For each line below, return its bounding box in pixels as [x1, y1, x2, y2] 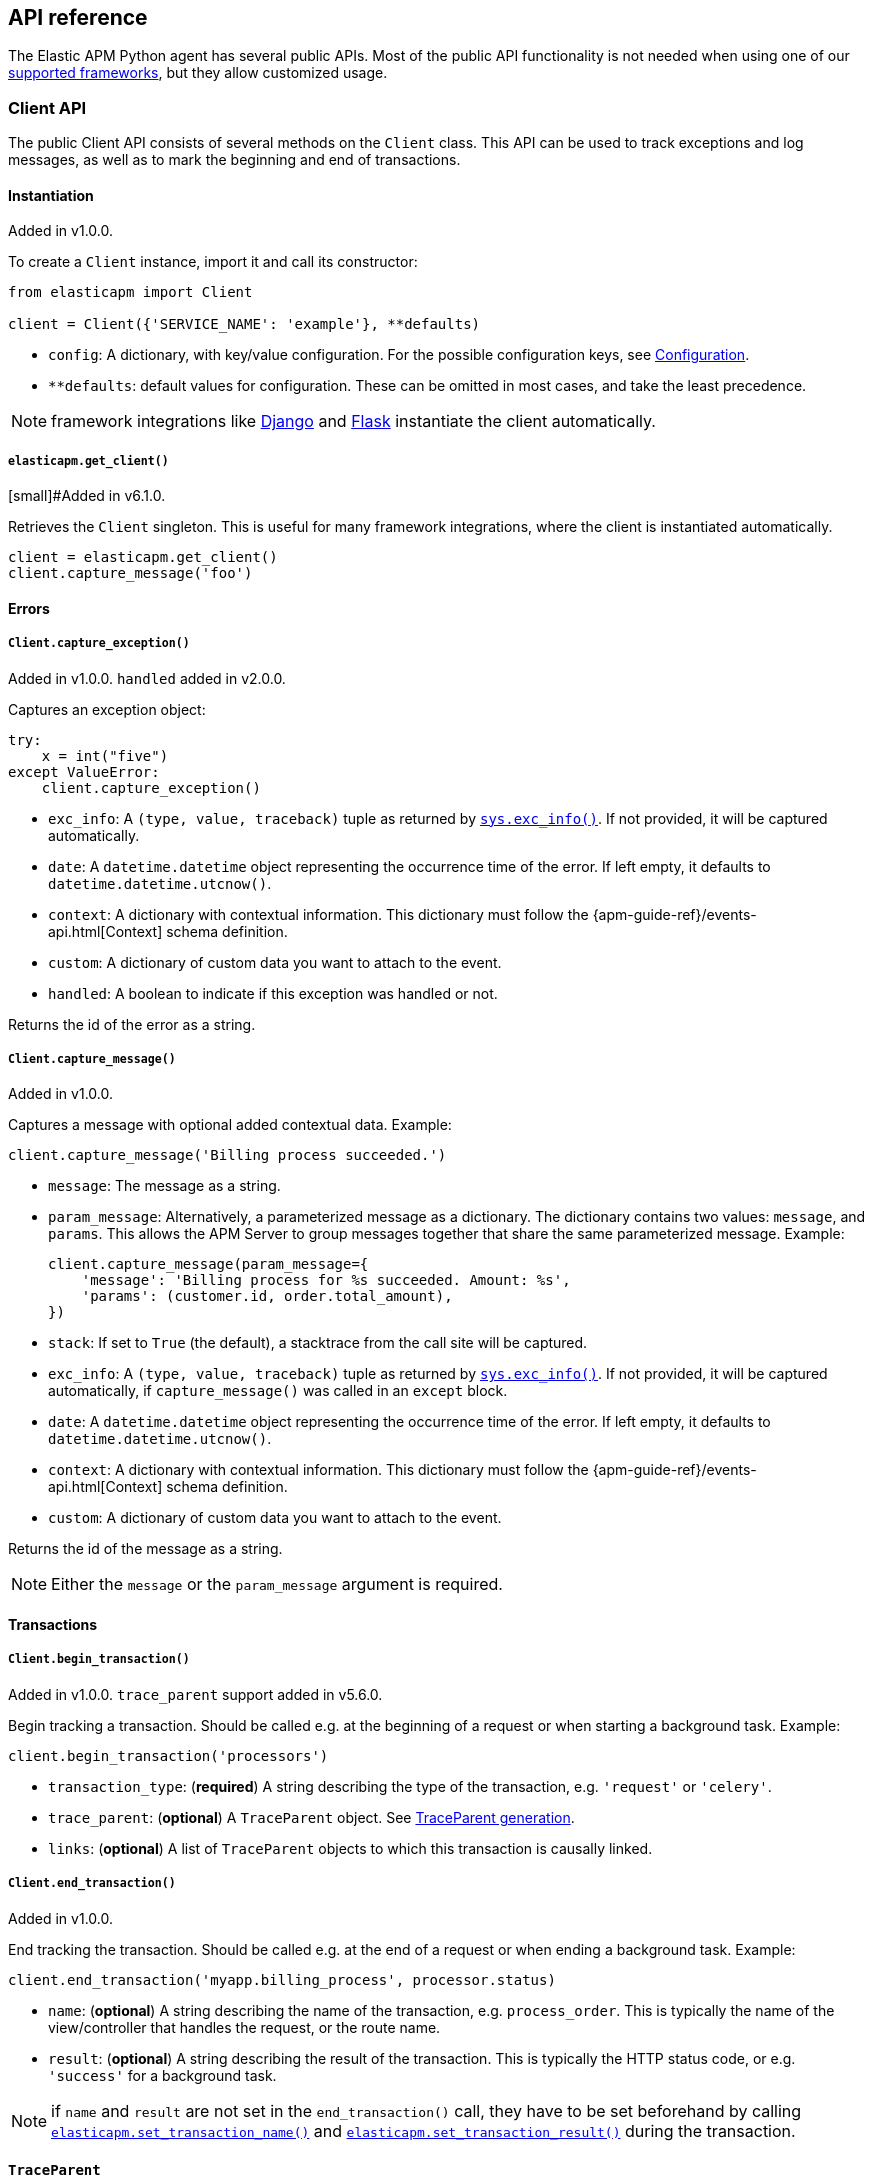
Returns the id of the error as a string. [8, 1015, 256, 1033]
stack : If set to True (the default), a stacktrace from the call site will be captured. [48, 1334, 588, 1352]
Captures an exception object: [8, 700, 206, 718]
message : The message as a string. [48, 1177, 281, 1195]
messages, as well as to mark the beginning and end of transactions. [8, 151, 461, 169]
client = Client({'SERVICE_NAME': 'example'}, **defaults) [8, 316, 481, 333]
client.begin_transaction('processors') [8, 1747, 329, 1764]
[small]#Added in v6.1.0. [8, 487, 166, 505]
